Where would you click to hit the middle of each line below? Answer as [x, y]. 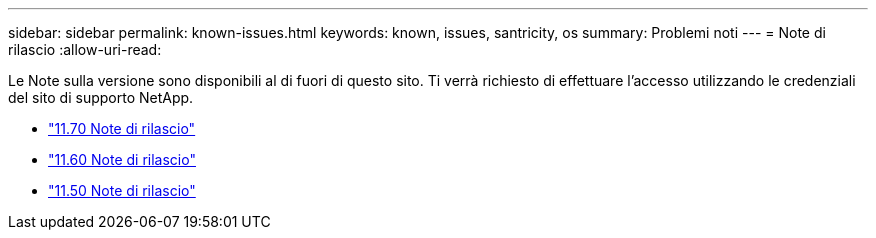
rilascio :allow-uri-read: [85, 49]
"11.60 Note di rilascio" [122, 159]
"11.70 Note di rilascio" [122, 128]
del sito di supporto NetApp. [101, 97]
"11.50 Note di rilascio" [122, 190]
